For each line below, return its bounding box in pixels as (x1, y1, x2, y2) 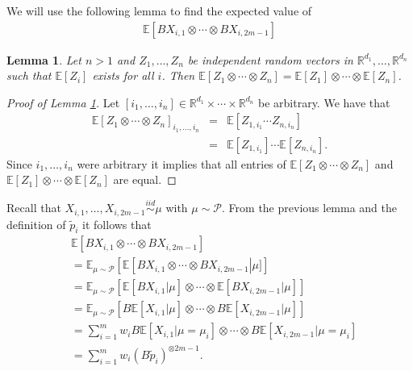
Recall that (6, 199, 61, 216)
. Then (161, 67, 195, 84)
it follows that (82, 215, 152, 232)
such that (6, 67, 52, 84)
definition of (6, 215, 66, 232)
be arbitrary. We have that (257, 94, 390, 110)
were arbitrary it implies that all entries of (77, 155, 286, 172)
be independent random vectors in (187, 51, 353, 68)
